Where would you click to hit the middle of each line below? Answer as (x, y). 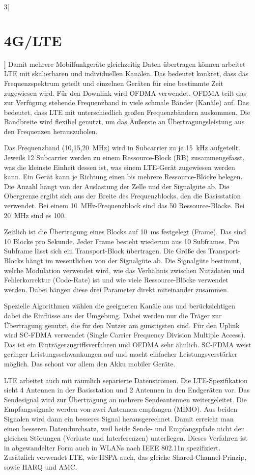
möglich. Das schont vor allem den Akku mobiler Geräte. (90, 363)
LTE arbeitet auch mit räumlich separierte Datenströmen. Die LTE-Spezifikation (126, 380)
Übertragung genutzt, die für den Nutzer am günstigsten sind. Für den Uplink (122, 325)
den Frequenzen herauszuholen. (51, 131)
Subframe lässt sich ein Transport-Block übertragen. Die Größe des (105, 251)
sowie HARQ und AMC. (41, 466)
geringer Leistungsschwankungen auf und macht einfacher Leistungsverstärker (121, 354)
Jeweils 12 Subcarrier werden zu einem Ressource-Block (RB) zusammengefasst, (124, 157)
